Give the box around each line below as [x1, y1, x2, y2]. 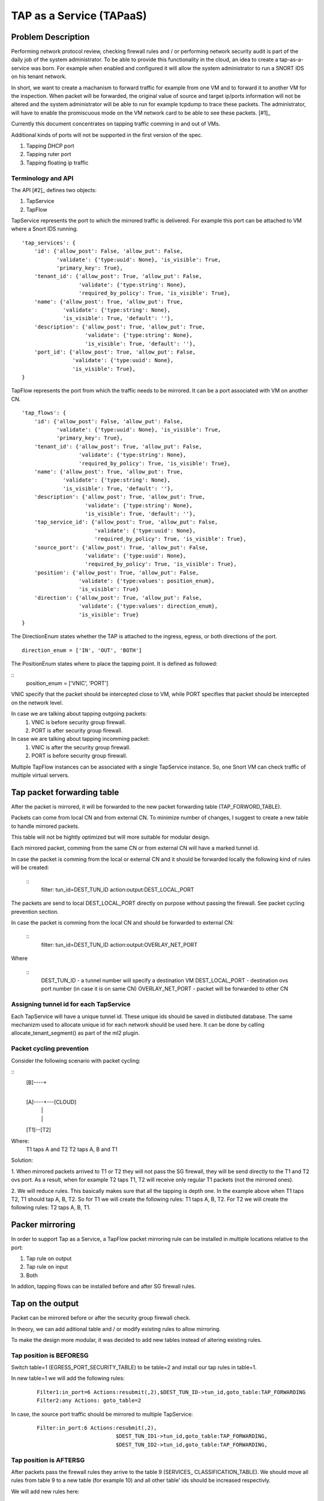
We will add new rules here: [11, 1488, 80, 1495]
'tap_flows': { [22, 409, 67, 417]
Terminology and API [11, 174, 74, 183]
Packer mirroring [11, 1219, 76, 1230]
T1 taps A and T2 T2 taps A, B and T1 [26, 1146, 118, 1153]
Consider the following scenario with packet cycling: [11, 1057, 141, 1064]
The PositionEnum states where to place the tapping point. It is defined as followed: [11, 660, 218, 668]
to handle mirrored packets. [11, 823, 80, 830]
